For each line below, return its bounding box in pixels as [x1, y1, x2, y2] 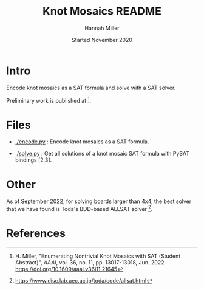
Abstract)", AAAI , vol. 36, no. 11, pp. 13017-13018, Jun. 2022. [15, 258, 166, 266]
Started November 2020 [72, 36, 132, 43]
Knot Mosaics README [42, 4, 162, 18]
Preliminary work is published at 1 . [6, 95, 92, 104]
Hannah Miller [84, 24, 120, 32]
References [6, 227, 66, 241]
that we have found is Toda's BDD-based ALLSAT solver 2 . [6, 204, 153, 212]
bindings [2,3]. [15, 156, 52, 164]
